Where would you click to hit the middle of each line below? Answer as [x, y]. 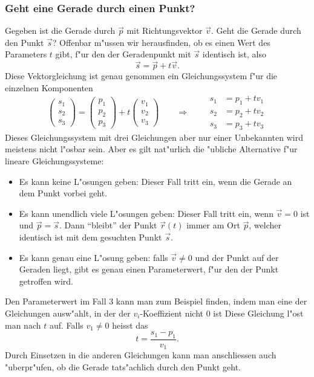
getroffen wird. [46, 281]
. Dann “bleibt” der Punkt [108, 225]
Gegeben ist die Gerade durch [60, 31]
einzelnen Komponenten [49, 87]
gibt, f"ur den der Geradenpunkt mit [123, 54]
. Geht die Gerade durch [256, 31]
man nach [23, 325]
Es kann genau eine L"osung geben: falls [93, 257]
